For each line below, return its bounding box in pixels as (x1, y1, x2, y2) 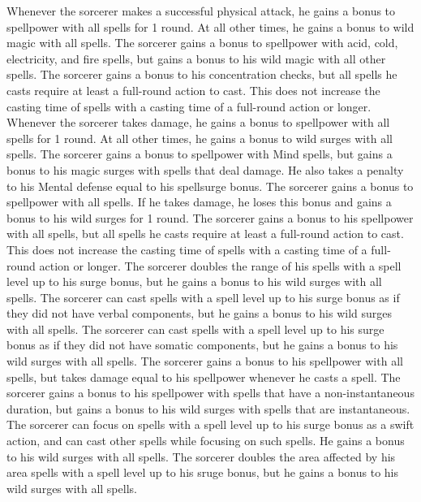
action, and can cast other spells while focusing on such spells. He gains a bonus (6, 432, 405, 449)
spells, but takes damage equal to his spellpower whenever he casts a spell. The (6, 368, 401, 385)
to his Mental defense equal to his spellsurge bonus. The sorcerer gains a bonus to (6, 177, 414, 194)
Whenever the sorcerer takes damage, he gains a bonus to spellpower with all (6, 114, 390, 131)
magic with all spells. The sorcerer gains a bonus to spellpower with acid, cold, (6, 34, 398, 51)
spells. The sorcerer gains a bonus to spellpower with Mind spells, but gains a (6, 145, 393, 162)
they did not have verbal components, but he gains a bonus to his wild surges (6, 305, 392, 322)
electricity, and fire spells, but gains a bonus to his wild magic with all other (6, 50, 386, 67)
